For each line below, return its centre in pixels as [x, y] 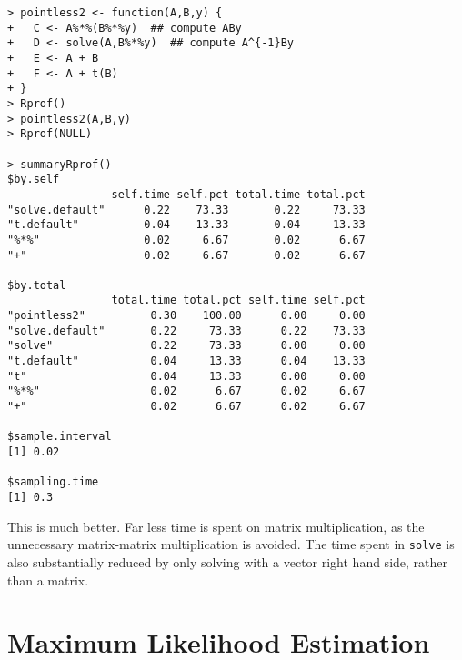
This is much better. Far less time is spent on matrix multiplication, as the [216, 526]
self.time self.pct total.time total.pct [238, 194]
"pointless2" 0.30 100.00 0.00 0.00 [186, 316]
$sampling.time [53, 482]
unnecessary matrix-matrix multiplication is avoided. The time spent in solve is [231, 544]
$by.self [34, 180]
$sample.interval [60, 437]
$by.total [37, 285]
